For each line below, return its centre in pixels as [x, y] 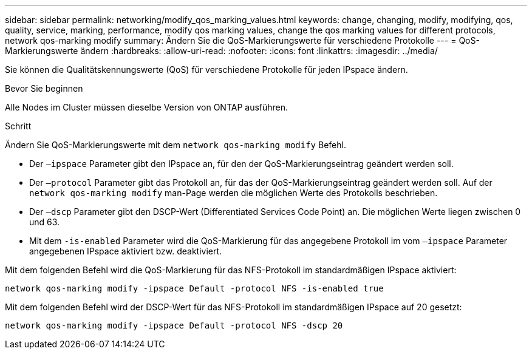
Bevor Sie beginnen [44, 88]
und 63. [45, 222]
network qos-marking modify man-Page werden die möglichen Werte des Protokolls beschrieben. [234, 193]
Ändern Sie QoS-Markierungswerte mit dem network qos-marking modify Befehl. [176, 145]
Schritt [18, 126]
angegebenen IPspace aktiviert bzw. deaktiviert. [126, 251]
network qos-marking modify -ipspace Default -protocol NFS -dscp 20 [174, 325]
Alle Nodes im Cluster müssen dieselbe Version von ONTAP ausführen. [147, 107]
